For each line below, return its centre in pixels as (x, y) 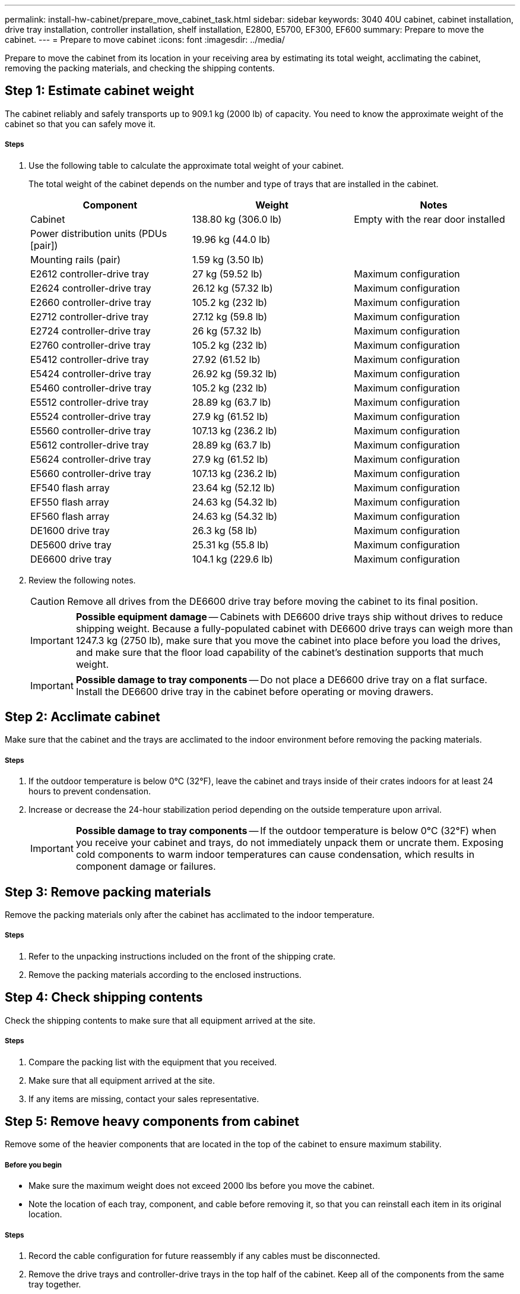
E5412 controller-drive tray (90, 359)
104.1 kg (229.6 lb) (232, 559)
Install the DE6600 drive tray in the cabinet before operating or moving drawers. (255, 691)
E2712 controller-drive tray (90, 316)
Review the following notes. (82, 580)
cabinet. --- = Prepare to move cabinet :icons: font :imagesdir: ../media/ (145, 40)
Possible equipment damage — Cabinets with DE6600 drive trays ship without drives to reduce (289, 616)
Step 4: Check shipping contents (104, 998)
